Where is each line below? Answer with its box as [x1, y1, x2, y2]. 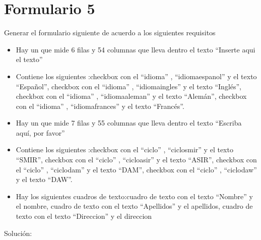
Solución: [4, 227, 32, 238]
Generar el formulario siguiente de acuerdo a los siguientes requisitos [4, 27, 216, 38]
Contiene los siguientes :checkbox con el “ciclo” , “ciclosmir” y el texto [16, 144, 233, 155]
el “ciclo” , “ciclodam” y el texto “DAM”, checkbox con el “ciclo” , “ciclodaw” [16, 164, 257, 174]
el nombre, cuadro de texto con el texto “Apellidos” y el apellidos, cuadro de [16, 201, 253, 211]
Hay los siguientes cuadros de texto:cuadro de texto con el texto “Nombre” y [16, 191, 253, 201]
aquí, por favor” [16, 127, 65, 138]
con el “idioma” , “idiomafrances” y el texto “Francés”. [16, 100, 184, 111]
